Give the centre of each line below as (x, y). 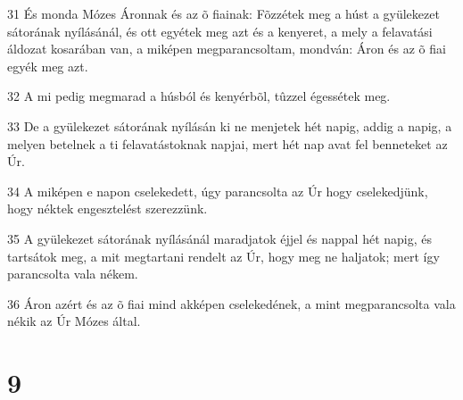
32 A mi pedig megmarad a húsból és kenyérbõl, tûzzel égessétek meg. (199, 96)
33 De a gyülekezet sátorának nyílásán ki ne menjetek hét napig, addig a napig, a (230, 125)
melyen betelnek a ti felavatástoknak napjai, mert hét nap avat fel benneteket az (227, 143)
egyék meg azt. (48, 66)
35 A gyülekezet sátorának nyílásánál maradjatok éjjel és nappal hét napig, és (219, 238)
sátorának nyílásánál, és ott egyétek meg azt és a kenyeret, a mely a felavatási (220, 31)
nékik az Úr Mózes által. (74, 321)
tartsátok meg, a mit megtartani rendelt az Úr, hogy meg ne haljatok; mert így (223, 256)
